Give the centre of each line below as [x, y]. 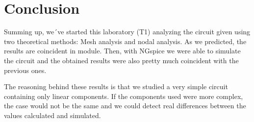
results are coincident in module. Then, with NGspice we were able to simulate [122, 51]
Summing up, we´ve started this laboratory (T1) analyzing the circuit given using [127, 32]
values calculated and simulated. [52, 115]
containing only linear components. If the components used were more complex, [124, 96]
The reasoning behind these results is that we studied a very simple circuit [116, 86]
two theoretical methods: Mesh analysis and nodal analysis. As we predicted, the [125, 41]
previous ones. [25, 70]
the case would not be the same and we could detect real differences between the [125, 106]
